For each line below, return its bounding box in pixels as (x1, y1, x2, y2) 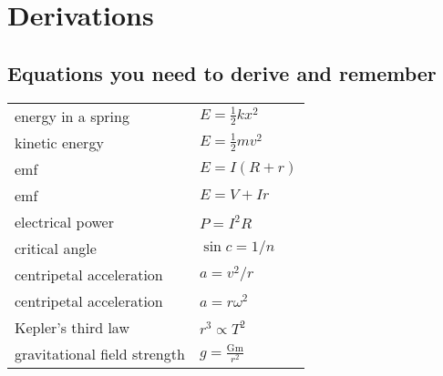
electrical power (15, 210, 114, 232)
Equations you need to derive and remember (7, 58, 437, 86)
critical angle (15, 237, 97, 259)
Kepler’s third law (15, 316, 129, 338)
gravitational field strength (15, 342, 185, 364)
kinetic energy (15, 131, 104, 153)
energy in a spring (15, 105, 129, 127)
